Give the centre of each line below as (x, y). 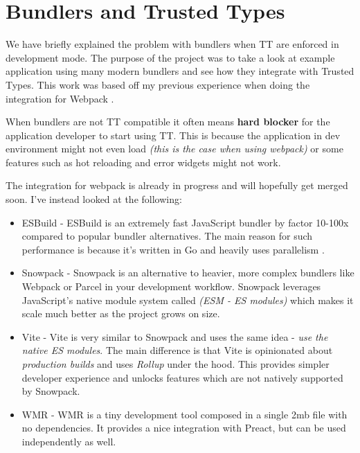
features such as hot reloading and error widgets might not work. (143, 162)
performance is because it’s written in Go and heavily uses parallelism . (173, 249)
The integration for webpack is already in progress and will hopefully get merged (177, 185)
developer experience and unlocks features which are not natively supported (182, 377)
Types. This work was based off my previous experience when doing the (158, 84)
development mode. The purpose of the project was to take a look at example (170, 57)
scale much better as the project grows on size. (121, 313)
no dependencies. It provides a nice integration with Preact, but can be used (184, 428)
